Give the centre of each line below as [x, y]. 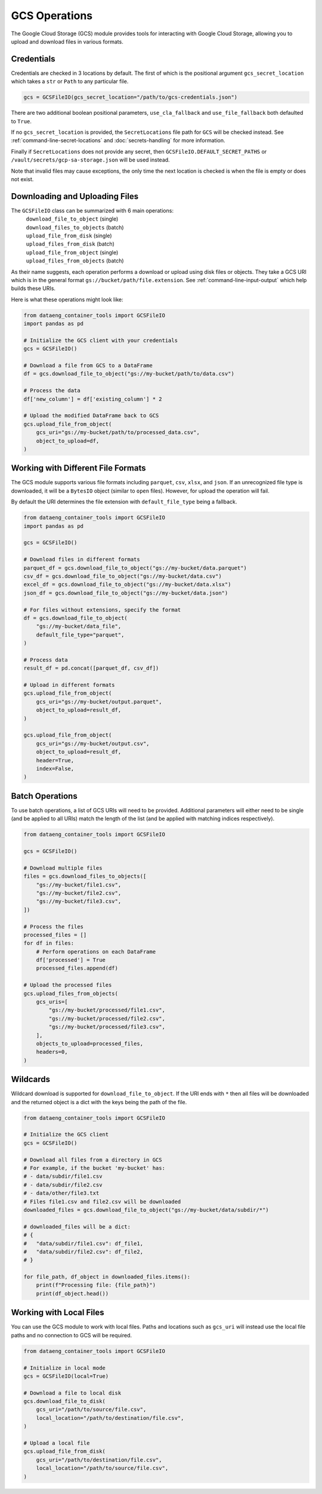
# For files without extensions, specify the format [102, 609]
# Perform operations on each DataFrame [96, 951]
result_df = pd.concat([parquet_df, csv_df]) [91, 668]
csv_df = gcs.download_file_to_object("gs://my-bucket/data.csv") [123, 576]
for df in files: [49, 943]
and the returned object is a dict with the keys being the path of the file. [99, 1102]
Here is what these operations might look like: [67, 300]
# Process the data [52, 391]
